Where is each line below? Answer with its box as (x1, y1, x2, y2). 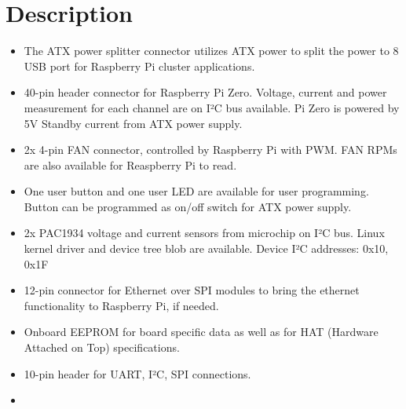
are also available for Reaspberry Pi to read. (24, 156, 237, 173)
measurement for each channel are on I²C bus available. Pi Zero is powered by (24, 99, 400, 115)
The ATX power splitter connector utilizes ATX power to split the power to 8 (24, 42, 399, 59)
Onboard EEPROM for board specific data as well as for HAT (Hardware (24, 323, 379, 340)
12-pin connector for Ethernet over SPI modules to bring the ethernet (24, 282, 360, 298)
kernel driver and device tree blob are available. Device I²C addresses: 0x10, (24, 240, 389, 257)
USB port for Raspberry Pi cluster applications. (24, 57, 255, 74)
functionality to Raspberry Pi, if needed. (24, 297, 219, 313)
